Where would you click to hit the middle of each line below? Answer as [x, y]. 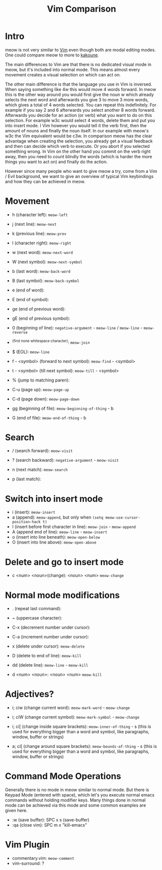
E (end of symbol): [31, 299]
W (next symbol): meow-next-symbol [47, 262]
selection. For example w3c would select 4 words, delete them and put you [80, 120]
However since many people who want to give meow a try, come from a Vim [81, 171]
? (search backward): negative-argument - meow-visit [65, 460]
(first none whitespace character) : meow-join [51, 342]
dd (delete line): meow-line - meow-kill [50, 665]
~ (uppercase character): [37, 618]
